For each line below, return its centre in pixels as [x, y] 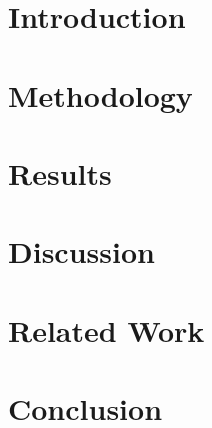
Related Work [106, 329]
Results [60, 172]
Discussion [81, 251]
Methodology [100, 94]
